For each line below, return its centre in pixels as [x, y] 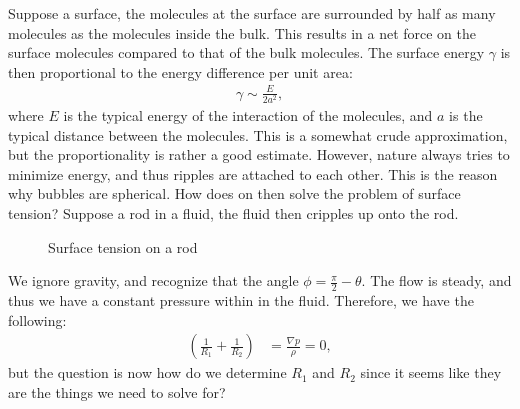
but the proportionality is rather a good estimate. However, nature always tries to [259, 154]
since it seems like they [431, 372]
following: [37, 319]
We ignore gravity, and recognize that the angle [153, 280]
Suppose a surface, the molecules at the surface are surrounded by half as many [252, 13]
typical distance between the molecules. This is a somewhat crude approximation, [258, 134]
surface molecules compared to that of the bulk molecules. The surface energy [246, 52]
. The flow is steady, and [436, 280]
